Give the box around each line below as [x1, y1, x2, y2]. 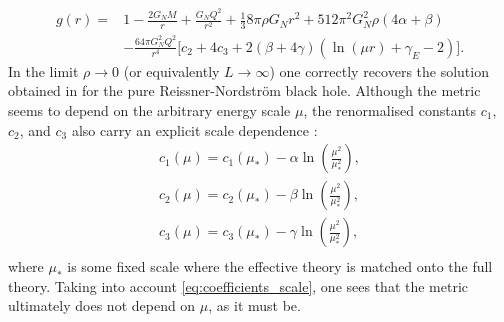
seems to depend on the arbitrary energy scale [8, 99, 291, 120]
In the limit [8, 60, 79, 81]
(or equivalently [123, 60, 220, 81]
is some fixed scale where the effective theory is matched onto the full [67, 256, 493, 277]
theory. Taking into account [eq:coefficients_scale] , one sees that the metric [8, 275, 469, 296]
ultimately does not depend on [8, 295, 196, 316]
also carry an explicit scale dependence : [71, 119, 318, 140]
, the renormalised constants [303, 99, 477, 120]
